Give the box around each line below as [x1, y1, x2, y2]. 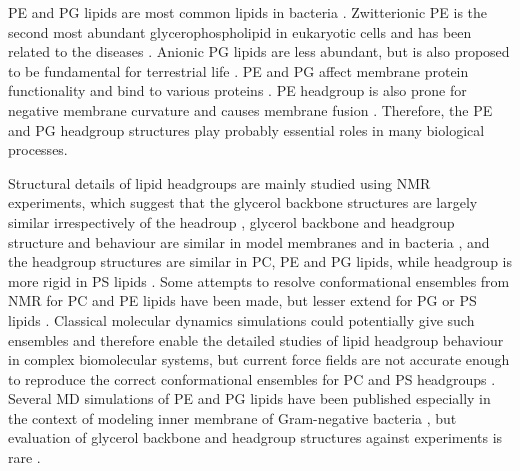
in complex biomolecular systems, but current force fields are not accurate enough [8, 349, 510, 370]
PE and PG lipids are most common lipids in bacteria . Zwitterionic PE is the [8, 2, 488, 22]
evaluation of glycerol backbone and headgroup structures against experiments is [8, 427, 503, 448]
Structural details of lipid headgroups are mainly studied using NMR [8, 172, 431, 193]
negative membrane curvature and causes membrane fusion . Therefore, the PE [8, 99, 493, 120]
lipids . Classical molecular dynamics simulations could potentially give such [8, 309, 475, 330]
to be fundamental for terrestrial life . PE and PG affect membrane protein [8, 60, 469, 81]
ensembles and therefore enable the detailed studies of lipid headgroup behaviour [8, 329, 504, 350]
